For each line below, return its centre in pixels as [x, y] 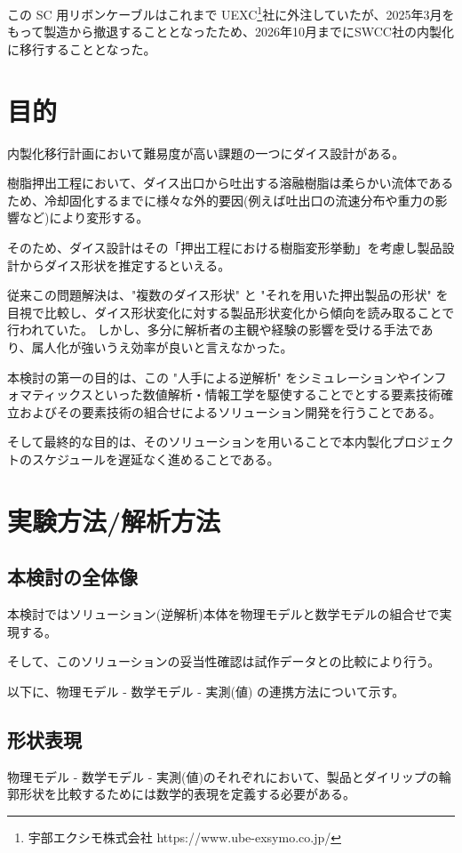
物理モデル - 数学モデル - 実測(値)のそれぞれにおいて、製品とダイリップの [223, 776]
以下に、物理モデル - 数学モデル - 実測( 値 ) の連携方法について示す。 [206, 691]
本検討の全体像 [72, 577]
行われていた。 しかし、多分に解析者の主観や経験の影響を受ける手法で [214, 330]
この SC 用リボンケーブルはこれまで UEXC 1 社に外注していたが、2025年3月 [225, 13]
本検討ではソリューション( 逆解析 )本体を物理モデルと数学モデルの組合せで [223, 614]
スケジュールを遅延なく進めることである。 [155, 459]
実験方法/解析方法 [114, 520]
